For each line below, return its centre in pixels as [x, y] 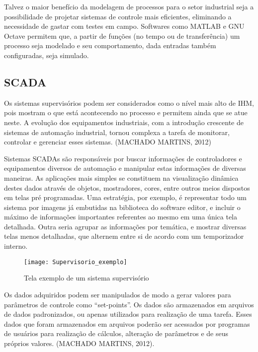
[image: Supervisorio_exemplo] [76, 262]
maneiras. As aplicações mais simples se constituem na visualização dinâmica [121, 177]
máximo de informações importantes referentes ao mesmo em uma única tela [121, 217]
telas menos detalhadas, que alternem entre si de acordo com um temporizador [124, 236]
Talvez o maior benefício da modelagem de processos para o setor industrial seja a [129, 6]
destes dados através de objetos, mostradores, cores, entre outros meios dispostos [127, 187]
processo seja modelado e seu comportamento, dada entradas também [110, 45]
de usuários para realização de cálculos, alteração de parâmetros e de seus [116, 333]
